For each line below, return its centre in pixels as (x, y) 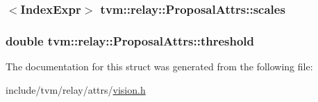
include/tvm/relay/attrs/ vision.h (76, 89)
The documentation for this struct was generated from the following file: (159, 67)
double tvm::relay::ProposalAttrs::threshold (130, 40)
